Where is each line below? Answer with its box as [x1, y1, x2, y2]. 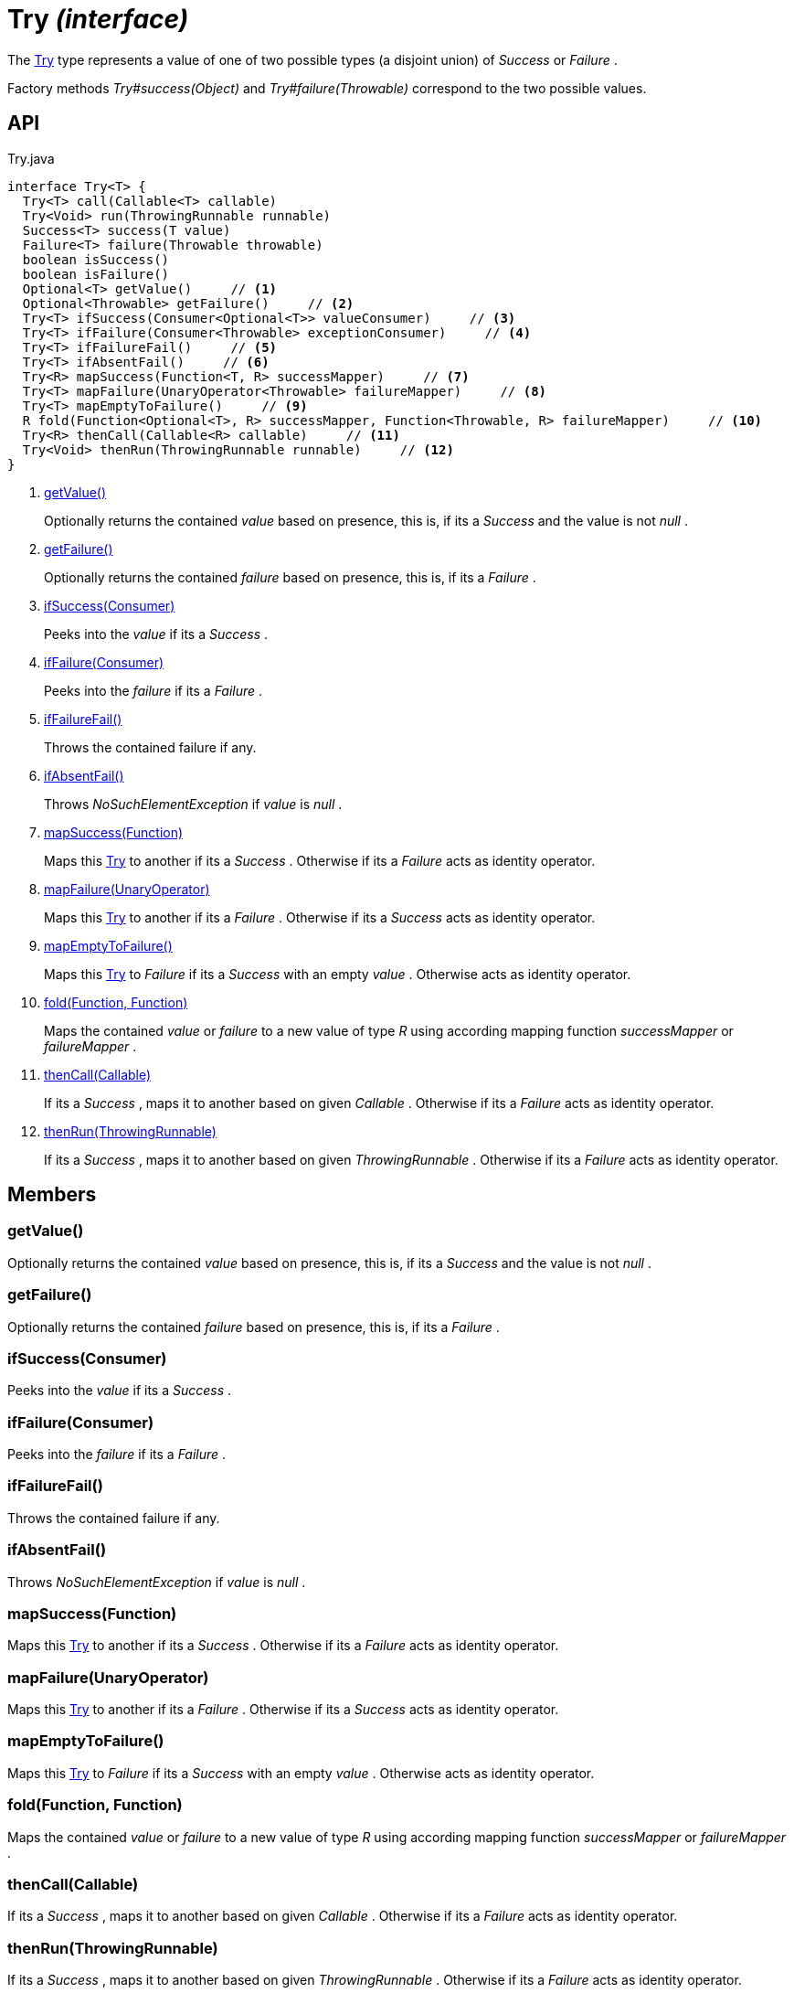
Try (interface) [7, 4, 189, 35]
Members [7, 1183, 97, 1207]
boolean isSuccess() [22, 251, 170, 267]
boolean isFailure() [22, 266, 170, 282]
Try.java [7, 150, 55, 166]
